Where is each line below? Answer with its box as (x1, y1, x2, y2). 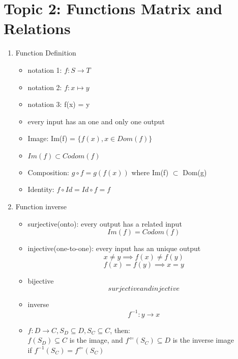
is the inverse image (172, 335, 234, 345)
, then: (110, 324, 131, 335)
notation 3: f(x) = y (27, 99, 90, 109)
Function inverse (15, 201, 67, 212)
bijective (27, 275, 54, 286)
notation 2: (27, 81, 62, 92)
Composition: (27, 167, 69, 177)
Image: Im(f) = (27, 133, 75, 144)
